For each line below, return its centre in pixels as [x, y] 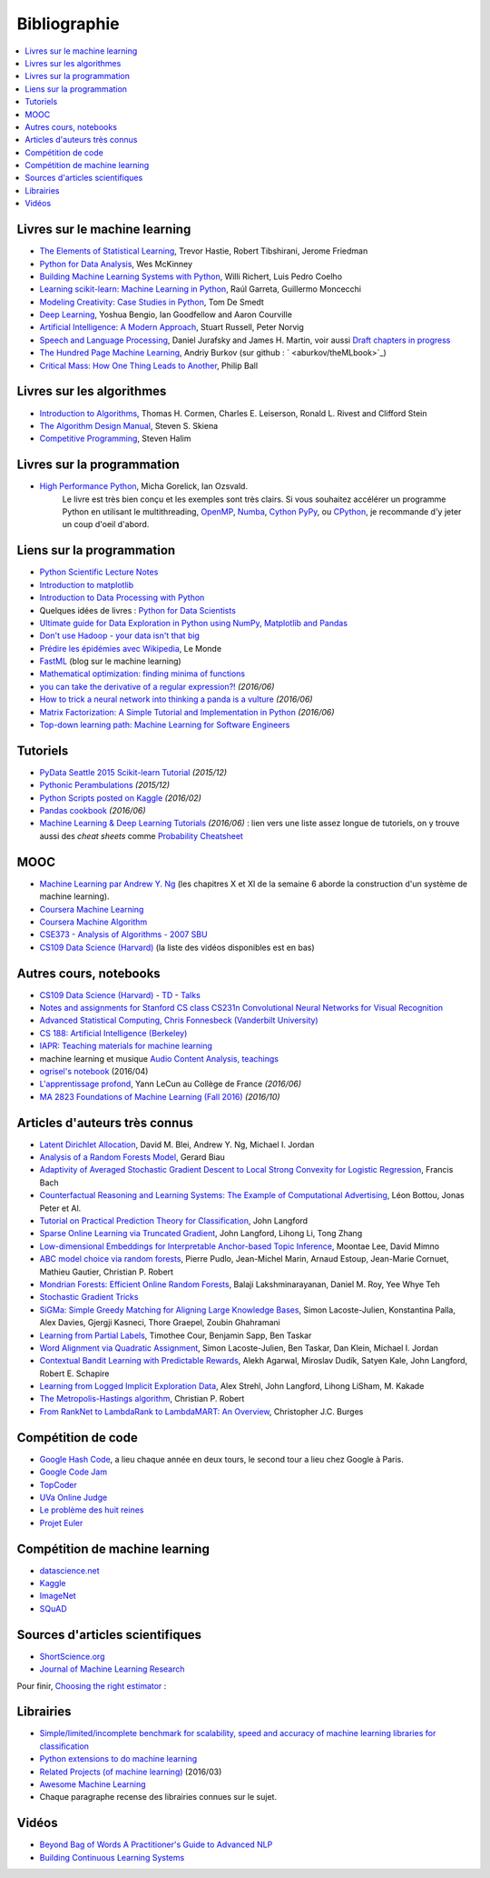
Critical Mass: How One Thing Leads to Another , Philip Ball [149, 365]
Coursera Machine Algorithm [93, 922]
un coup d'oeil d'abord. [106, 524]
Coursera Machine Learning [92, 909]
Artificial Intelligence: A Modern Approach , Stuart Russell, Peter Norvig [171, 327]
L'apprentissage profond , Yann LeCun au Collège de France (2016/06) [171, 1084]
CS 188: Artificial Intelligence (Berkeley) [113, 1033]
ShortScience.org [72, 1656]
